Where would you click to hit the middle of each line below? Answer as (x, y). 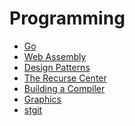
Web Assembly (55, 56)
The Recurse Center (65, 78)
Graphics (42, 99)
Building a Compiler (64, 88)
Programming (67, 18)
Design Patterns (57, 67)
